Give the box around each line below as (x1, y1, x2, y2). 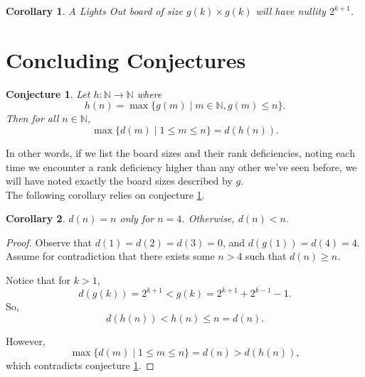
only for (120, 211, 154, 226)
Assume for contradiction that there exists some (6, 248, 215, 263)
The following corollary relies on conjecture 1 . (6, 187, 205, 202)
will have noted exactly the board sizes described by (6, 173, 233, 188)
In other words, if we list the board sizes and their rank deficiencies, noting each (6, 145, 355, 160)
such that (245, 248, 287, 263)
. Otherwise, (181, 211, 235, 226)
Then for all (6, 111, 59, 126)
